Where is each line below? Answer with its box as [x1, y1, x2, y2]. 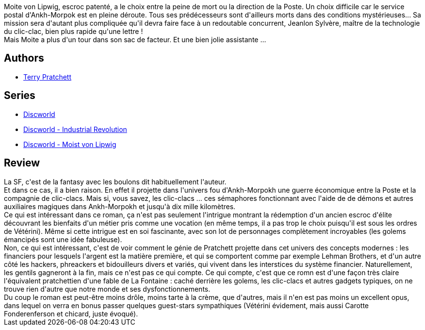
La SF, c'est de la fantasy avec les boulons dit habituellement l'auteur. [4, 177, 227, 186]
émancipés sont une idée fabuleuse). [4, 235, 122, 244]
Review [4, 157, 40, 169]
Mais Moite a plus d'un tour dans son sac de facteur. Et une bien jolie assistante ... [4, 35, 266, 44]
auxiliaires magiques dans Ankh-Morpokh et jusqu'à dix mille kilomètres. [4, 202, 236, 211]
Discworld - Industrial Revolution [23, 125, 127, 133]
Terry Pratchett [23, 72, 72, 81]
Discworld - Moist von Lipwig [23, 140, 116, 148]
